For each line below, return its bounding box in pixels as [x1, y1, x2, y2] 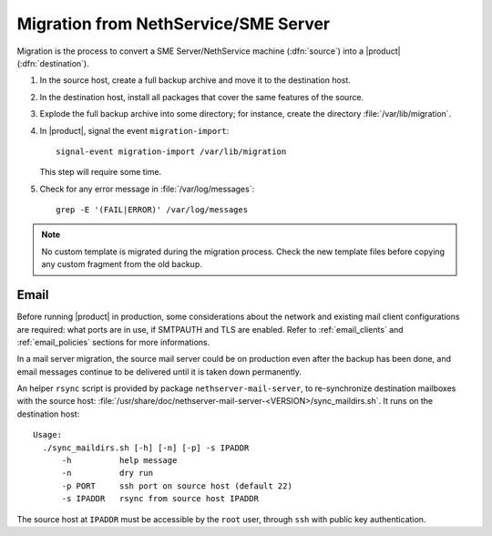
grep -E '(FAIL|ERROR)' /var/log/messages [56, 205, 249, 215]
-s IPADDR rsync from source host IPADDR [61, 493, 260, 504]
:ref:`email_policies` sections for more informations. [16, 336, 210, 347]
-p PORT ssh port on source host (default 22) [61, 480, 293, 491]
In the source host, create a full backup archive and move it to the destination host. [39, 75, 351, 86]
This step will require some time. [39, 167, 162, 178]
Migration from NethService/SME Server [16, 14, 331, 34]
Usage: [33, 429, 63, 440]
